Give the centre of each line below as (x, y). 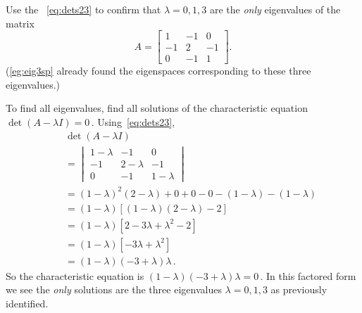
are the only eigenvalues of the (275, 9)
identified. (27, 303)
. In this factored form (308, 275)
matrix (20, 23)
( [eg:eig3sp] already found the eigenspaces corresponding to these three (158, 71)
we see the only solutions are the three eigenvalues (114, 289)
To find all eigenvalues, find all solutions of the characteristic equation (157, 108)
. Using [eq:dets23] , (133, 122)
